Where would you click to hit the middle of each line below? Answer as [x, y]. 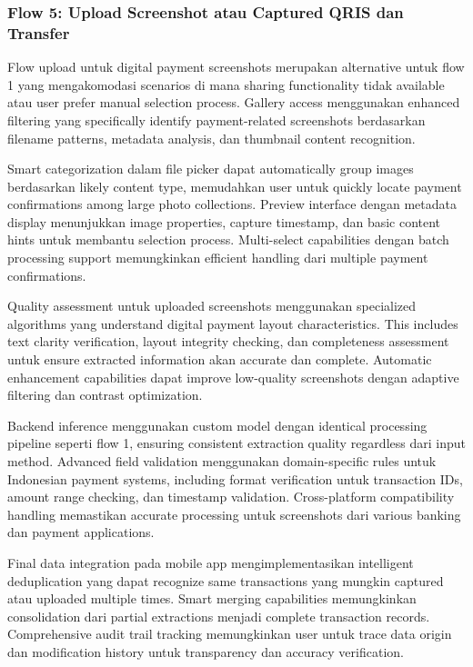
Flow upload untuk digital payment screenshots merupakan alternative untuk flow [236, 67]
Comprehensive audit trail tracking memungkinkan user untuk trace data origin [230, 634]
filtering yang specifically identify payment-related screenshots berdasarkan [216, 119]
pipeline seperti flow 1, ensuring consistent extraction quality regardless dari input [236, 443]
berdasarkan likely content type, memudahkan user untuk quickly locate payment [235, 186]
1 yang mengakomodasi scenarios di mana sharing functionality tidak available [226, 84]
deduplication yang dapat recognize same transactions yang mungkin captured [226, 580]
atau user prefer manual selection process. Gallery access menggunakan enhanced [234, 102]
